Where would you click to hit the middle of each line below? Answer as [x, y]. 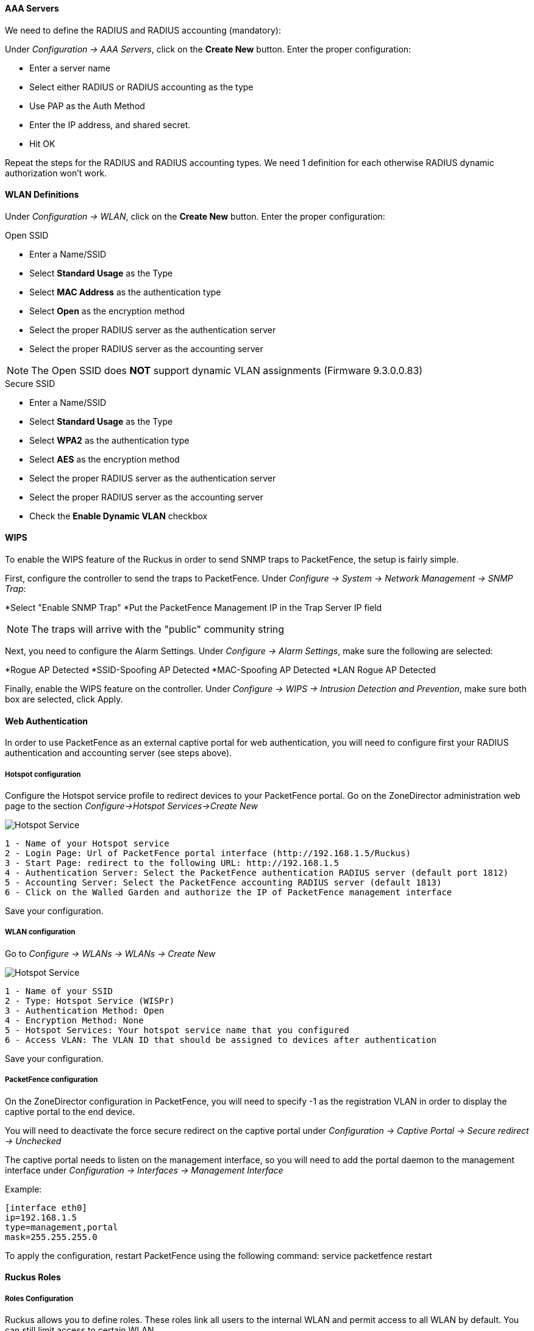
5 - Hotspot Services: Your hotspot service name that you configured [177, 1030]
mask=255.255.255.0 [51, 1237]
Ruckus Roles [33, 1277]
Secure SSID [30, 383]
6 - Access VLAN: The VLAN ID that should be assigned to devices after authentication [221, 1040]
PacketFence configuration [52, 1080]
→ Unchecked [33, 1141]
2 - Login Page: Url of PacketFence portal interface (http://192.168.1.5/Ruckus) [208, 853]
